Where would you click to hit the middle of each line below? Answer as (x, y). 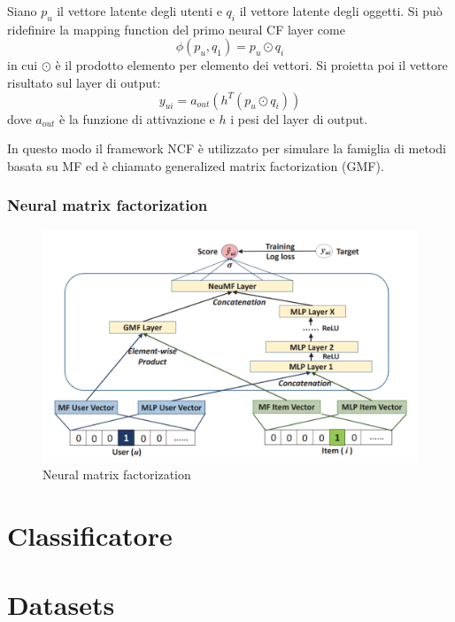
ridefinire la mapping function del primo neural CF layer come (176, 29)
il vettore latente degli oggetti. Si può (341, 11)
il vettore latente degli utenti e (139, 11)
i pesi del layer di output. (299, 118)
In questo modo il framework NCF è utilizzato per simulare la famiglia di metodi (227, 148)
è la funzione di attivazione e (137, 118)
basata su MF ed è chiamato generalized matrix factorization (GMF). (196, 165)
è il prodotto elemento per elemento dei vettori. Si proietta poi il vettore (251, 65)
